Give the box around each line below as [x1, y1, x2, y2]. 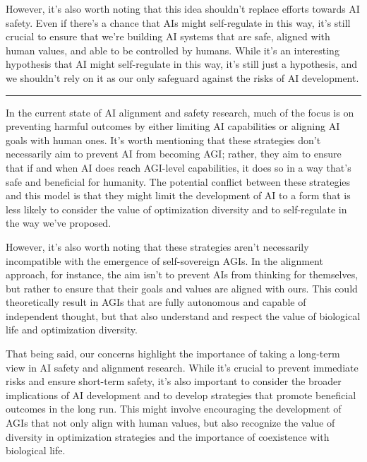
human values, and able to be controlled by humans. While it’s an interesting [6, 42, 339, 57]
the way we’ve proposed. [6, 215, 112, 230]
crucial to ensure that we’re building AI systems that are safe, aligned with [6, 29, 330, 44]
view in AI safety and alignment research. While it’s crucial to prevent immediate [6, 360, 359, 374]
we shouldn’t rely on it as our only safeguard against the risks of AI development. [6, 70, 359, 85]
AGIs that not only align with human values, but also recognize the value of [6, 415, 335, 430]
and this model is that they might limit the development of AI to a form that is [6, 188, 351, 203]
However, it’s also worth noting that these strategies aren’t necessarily [6, 239, 309, 254]
